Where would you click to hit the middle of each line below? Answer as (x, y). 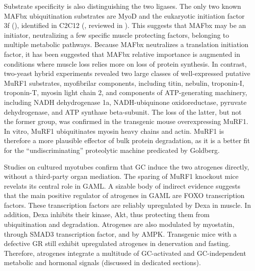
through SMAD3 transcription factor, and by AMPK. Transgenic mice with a (120, 234)
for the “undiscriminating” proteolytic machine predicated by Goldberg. (112, 150)
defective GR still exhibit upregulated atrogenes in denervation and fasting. (117, 243)
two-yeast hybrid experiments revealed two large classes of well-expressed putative (127, 73)
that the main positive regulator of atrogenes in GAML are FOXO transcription (124, 195)
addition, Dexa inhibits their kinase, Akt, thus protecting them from (107, 214)
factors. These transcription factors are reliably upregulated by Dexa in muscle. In (127, 205)
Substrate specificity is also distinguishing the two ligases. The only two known (123, 6)
